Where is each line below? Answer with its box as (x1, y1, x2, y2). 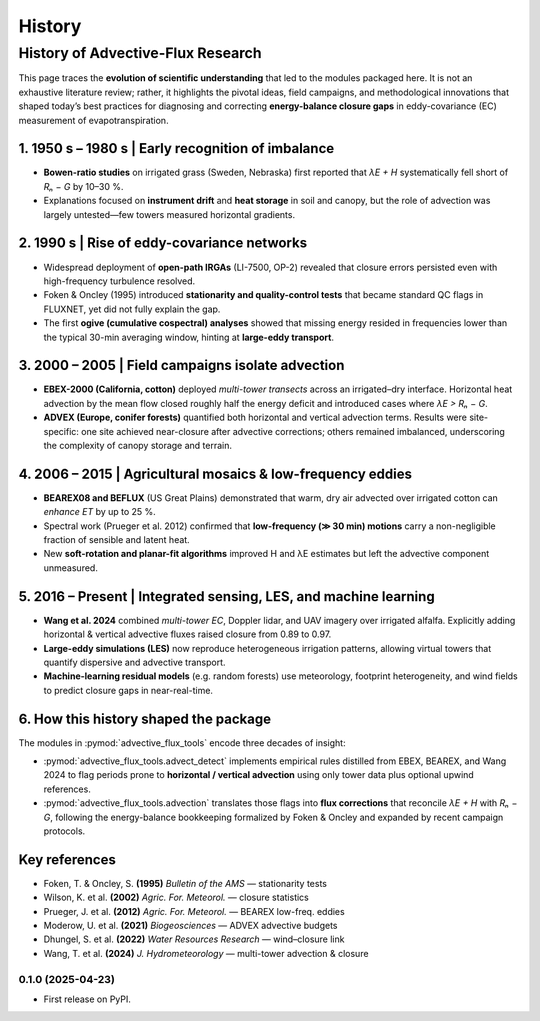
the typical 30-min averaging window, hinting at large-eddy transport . (43, 331, 335, 343)
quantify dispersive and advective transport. (43, 656, 226, 668)
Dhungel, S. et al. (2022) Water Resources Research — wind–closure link (43, 933, 345, 945)
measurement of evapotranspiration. (18, 114, 169, 126)
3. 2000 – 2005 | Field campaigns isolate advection (18, 357, 345, 374)
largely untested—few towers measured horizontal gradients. (43, 208, 295, 220)
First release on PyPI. (43, 993, 132, 1005)
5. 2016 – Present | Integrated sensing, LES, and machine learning (18, 588, 435, 605)
